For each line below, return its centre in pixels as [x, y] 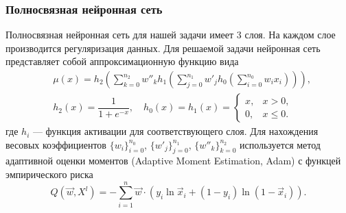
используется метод [280, 144]
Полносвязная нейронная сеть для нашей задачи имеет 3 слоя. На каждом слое [171, 35]
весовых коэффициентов [56, 144]
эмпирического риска [49, 174]
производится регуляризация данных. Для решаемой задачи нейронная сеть [163, 48]
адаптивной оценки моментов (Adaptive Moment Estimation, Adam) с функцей [173, 161]
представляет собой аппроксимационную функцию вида [122, 61]
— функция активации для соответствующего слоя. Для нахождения [175, 131]
